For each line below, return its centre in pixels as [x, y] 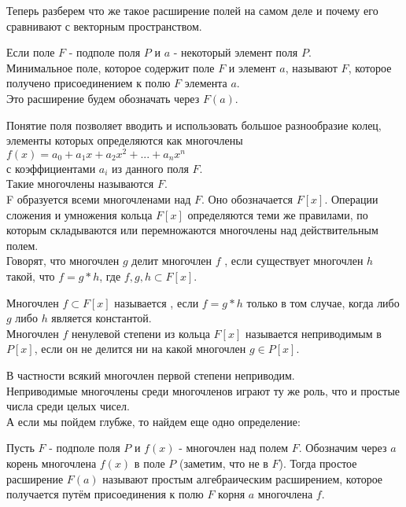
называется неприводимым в [313, 333]
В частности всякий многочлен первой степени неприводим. [151, 375]
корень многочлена [52, 463]
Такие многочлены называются [80, 184]
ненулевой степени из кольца [140, 333]
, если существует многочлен [294, 261]
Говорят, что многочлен [63, 261]
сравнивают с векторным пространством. [104, 26]
